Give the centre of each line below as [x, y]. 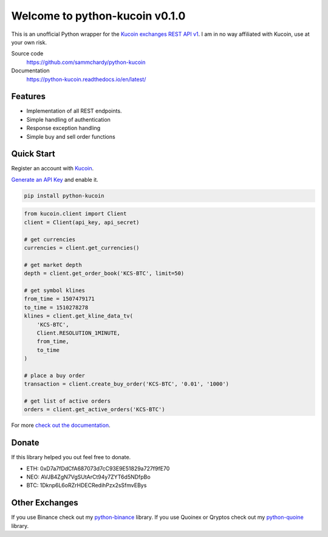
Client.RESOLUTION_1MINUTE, [79, 333]
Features [28, 96]
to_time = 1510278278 [56, 307]
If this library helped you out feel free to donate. [71, 457]
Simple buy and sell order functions [71, 136]
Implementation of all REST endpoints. [74, 111]
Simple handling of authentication [68, 119]
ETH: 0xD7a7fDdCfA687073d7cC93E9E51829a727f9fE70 [98, 468]
